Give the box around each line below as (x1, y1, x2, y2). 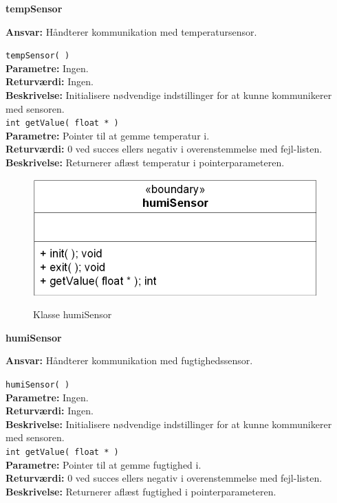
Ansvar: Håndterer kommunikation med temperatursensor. (6, 24, 257, 38)
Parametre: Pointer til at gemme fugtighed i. (6, 457, 202, 471)
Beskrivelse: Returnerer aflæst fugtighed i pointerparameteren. (6, 484, 276, 498)
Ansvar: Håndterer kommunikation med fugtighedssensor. (6, 353, 253, 368)
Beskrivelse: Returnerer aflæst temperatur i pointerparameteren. (6, 155, 285, 170)
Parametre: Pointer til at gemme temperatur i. (6, 128, 210, 142)
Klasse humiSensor (33, 307, 112, 322)
